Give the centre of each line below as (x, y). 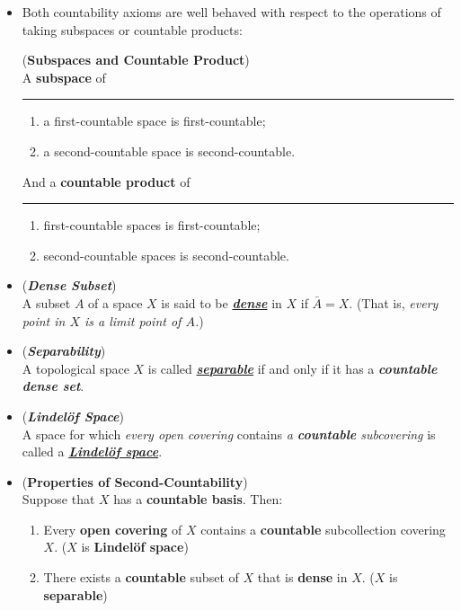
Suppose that (58, 499)
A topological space (75, 368)
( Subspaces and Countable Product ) (136, 60)
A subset (46, 302)
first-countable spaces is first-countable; (152, 225)
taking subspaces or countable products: (132, 29)
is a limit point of (133, 320)
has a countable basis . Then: (198, 499)
